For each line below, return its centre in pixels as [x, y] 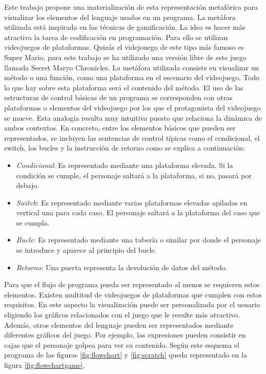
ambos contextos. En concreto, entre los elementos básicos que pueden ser [120, 128]
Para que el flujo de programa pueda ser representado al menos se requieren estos [132, 284]
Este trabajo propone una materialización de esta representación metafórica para [131, 7]
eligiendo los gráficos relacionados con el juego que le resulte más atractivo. [122, 315]
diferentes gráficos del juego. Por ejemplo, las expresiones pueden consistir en [125, 335]
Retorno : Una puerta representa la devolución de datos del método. [122, 267]
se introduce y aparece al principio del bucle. [86, 250]
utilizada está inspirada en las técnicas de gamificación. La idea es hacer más [125, 27]
